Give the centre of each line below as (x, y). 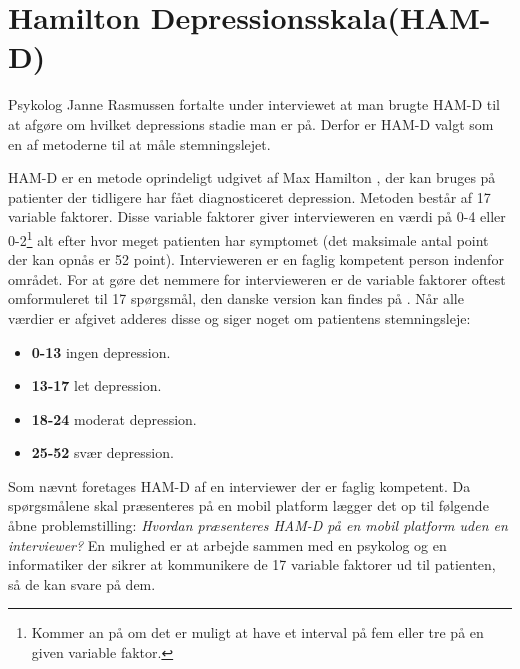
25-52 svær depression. (102, 452)
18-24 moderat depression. (114, 418)
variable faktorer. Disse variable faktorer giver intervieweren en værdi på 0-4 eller (257, 216)
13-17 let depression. (96, 385)
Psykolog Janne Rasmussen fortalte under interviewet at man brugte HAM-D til (254, 104)
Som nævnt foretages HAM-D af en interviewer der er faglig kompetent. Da (239, 485)
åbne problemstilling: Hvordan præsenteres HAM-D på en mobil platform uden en (258, 525)
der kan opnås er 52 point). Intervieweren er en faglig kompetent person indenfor (256, 259)
